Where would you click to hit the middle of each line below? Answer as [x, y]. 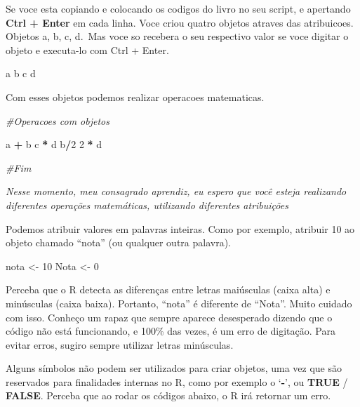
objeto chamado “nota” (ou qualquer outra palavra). [118, 242]
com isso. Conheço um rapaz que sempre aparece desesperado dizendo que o [169, 317]
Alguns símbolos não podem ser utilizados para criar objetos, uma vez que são [174, 368]
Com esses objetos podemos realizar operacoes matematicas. [135, 96]
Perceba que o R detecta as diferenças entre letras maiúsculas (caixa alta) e [168, 289]
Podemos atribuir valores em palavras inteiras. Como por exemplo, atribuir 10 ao [180, 228]
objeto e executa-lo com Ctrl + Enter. [87, 49]
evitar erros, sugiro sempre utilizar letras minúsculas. [120, 344]
